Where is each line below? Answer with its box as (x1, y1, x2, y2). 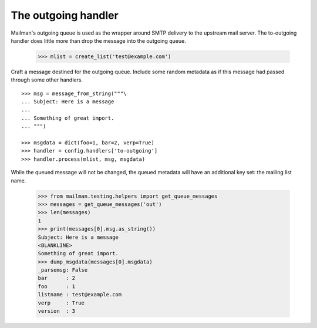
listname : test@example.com (38, 291, 122, 298)
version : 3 (38, 308, 76, 315)
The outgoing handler (11, 9, 119, 22)
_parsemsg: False (38, 267, 88, 273)
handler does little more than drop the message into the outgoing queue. (11, 37, 186, 44)
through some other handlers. (11, 76, 83, 83)
